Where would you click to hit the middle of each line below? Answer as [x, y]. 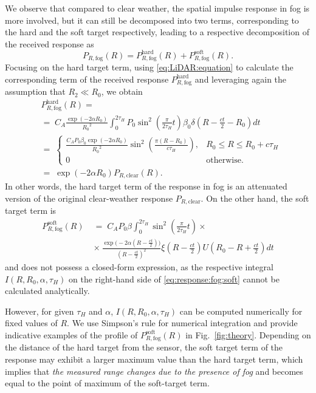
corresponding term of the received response [87, 79]
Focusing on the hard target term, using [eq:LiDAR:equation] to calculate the [149, 67]
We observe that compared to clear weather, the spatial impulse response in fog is [157, 8]
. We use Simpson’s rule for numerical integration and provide [182, 323]
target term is [31, 210]
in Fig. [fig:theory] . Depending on [248, 334]
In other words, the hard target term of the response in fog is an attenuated [146, 186]
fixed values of [31, 323]
